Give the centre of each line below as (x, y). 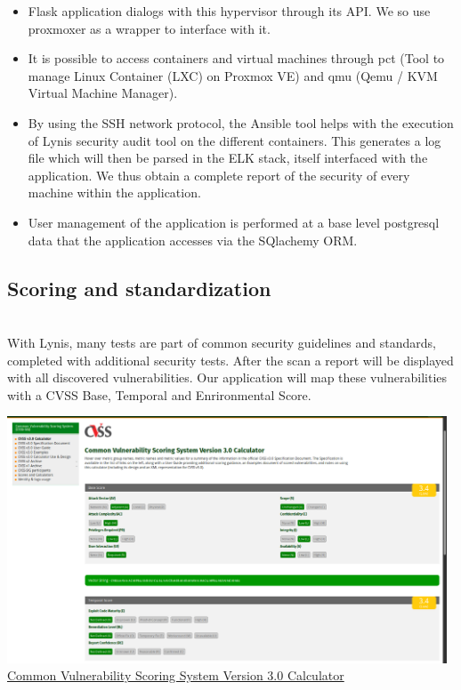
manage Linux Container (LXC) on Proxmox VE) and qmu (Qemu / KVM (233, 75)
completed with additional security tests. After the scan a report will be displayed (230, 360)
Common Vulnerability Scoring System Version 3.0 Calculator (176, 675)
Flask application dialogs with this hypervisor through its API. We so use (229, 11)
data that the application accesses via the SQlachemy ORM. (193, 240)
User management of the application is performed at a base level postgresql (234, 222)
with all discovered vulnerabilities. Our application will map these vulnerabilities (227, 377)
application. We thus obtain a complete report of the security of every (219, 175)
